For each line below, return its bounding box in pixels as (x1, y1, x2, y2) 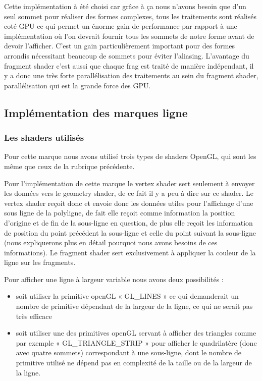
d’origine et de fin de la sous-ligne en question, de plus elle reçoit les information (4, 217, 253, 228)
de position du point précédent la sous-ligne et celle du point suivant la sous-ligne (4, 227, 256, 238)
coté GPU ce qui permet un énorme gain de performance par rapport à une (4, 21, 237, 31)
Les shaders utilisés (4, 131, 84, 144)
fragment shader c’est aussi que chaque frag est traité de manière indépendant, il (4, 60, 254, 71)
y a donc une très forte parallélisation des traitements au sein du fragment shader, (4, 70, 258, 81)
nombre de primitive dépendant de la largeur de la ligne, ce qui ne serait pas (16, 301, 253, 311)
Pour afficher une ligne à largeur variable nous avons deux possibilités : (4, 274, 224, 284)
